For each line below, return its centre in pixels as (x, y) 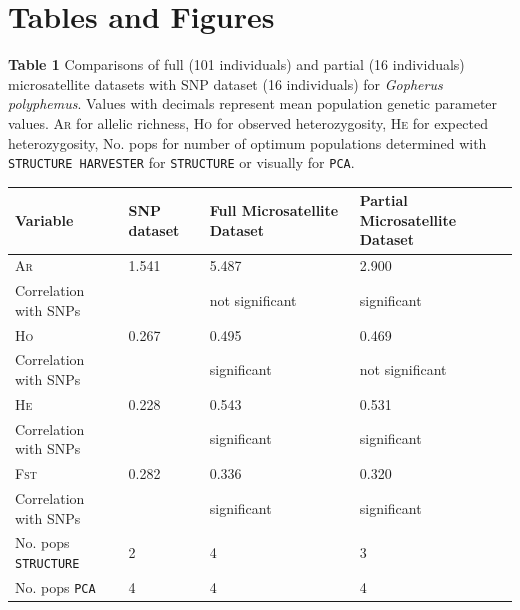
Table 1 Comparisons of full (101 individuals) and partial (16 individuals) (236, 64)
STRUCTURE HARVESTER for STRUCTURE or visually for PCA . (181, 162)
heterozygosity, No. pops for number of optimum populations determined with (247, 142)
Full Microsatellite (274, 210)
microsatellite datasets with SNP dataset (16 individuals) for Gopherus (225, 83)
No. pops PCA (55, 586)
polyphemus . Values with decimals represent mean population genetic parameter (253, 103)
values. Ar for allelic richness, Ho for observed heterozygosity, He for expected (248, 122)
